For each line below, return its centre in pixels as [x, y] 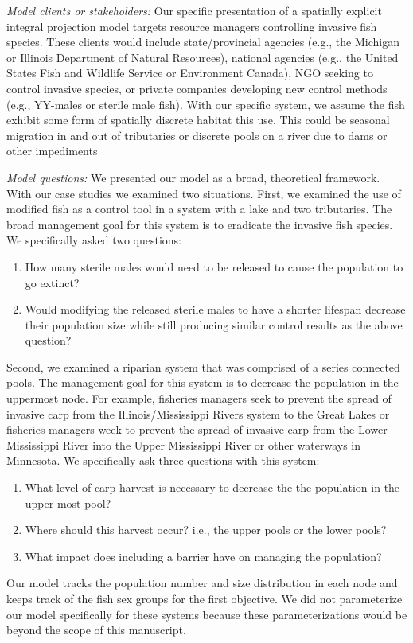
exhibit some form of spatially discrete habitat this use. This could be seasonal [198, 120]
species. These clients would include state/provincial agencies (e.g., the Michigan [203, 42]
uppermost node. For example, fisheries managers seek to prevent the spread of [199, 398]
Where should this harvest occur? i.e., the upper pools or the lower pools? [206, 530]
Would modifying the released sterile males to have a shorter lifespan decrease [215, 309]
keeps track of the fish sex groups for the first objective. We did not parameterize [205, 598]
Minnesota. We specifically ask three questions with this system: [163, 460]
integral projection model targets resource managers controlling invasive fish [192, 26]
